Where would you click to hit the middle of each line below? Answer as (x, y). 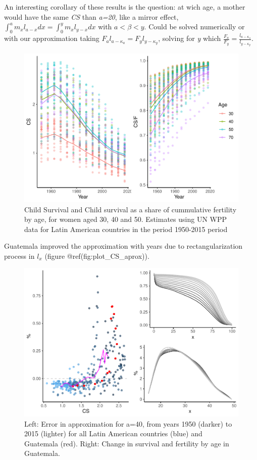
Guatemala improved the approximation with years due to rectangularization (123, 246)
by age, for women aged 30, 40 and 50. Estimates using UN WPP (126, 219)
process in (19, 256)
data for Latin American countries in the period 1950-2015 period (126, 229)
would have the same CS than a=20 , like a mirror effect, (91, 16)
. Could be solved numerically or (194, 27)
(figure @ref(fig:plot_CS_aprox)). (97, 256)
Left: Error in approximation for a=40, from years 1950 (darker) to (128, 423)
